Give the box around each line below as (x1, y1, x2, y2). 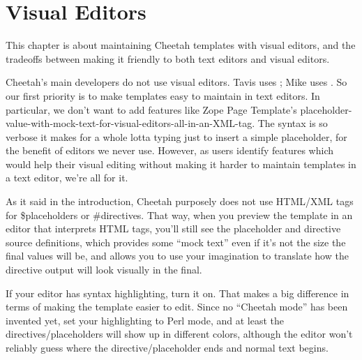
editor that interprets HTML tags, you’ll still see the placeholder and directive (6, 221, 341, 236)
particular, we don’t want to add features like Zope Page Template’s (6, 102, 297, 117)
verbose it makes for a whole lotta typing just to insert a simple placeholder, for (6, 129, 347, 144)
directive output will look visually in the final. (6, 262, 202, 277)
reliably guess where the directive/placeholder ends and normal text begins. (6, 340, 329, 354)
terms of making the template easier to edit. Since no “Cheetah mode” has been (6, 299, 348, 314)
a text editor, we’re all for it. (6, 170, 128, 185)
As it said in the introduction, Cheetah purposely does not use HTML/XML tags (6, 194, 354, 209)
